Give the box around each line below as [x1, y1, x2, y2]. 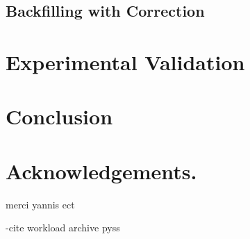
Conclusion [6, 102, 113, 131]
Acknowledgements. [6, 156, 197, 185]
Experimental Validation [6, 47, 245, 76]
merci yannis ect [6, 197, 75, 211]
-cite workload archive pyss [6, 220, 120, 235]
